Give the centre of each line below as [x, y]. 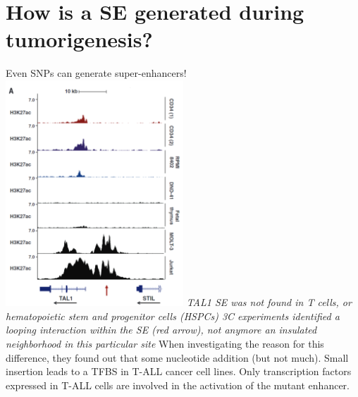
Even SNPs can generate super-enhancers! [96, 73]
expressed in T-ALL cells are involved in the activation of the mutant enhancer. [178, 385]
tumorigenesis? [79, 39]
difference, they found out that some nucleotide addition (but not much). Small [177, 357]
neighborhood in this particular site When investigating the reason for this [165, 344]
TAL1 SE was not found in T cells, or [269, 302]
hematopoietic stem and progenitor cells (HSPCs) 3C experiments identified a [173, 316]
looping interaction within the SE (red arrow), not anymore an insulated [161, 330]
